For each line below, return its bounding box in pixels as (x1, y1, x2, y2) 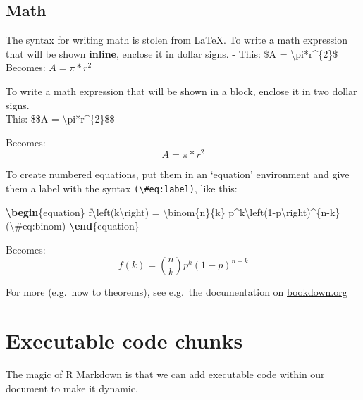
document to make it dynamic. (6, 380, 138, 395)
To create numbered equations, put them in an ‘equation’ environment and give (6, 167, 350, 182)
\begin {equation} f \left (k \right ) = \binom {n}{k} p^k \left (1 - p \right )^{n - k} (6, 204, 340, 219)
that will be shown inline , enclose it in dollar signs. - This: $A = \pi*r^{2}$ (6, 46, 338, 61)
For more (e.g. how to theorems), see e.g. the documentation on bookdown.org (6, 285, 347, 299)
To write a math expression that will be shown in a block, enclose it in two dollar (6, 83, 357, 98)
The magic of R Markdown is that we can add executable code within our (6, 367, 325, 382)
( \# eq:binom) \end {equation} (6, 218, 140, 233)
